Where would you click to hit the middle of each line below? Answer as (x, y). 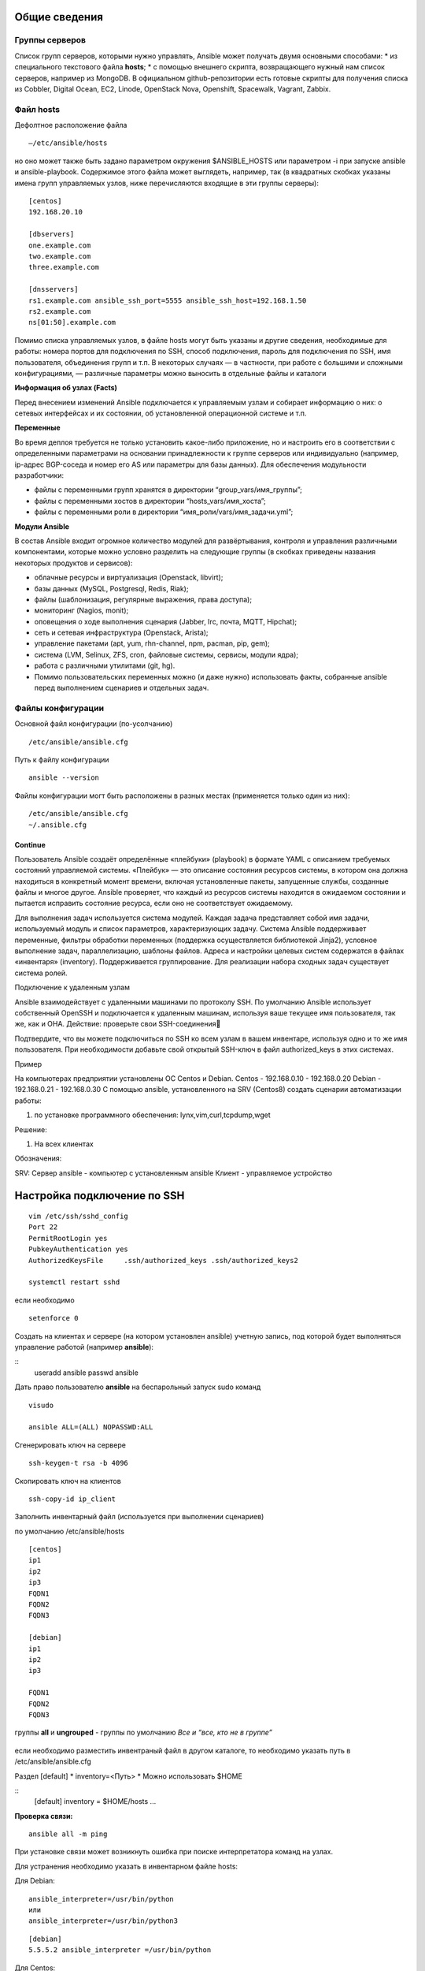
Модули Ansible (42, 526)
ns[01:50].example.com (72, 322)
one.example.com (60, 245)
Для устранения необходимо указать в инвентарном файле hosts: (126, 1866)
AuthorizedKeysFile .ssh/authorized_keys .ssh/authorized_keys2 (163, 1260)
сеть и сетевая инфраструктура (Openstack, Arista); (121, 633)
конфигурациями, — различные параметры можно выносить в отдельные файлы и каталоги (170, 373)
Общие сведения (59, 17)
